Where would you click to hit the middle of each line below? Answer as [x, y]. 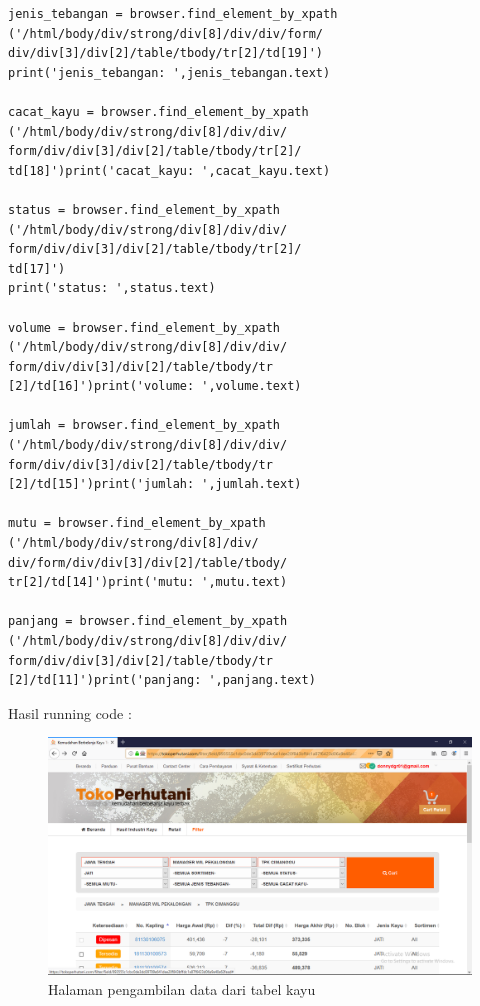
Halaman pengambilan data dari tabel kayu [182, 989]
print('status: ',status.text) [112, 288]
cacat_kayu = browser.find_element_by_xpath [158, 111]
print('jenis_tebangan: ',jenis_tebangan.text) [169, 72]
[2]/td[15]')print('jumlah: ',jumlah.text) [155, 484]
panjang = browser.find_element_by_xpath [148, 621]
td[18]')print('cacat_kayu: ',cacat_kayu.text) [169, 170]
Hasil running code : [70, 712]
